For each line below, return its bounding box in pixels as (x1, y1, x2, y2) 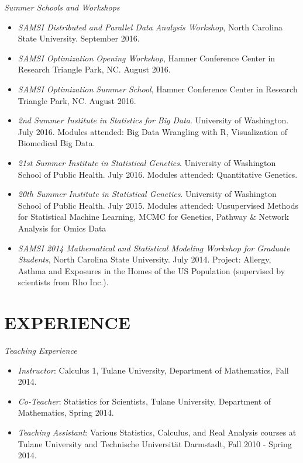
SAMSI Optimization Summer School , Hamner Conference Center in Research (18, 82, 298, 95)
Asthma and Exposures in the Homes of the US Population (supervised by (18, 264, 285, 277)
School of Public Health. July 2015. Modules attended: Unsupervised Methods (18, 199, 298, 211)
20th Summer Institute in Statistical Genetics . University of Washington (18, 188, 277, 200)
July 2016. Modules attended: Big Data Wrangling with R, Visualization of (18, 125, 288, 137)
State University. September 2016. (18, 32, 140, 44)
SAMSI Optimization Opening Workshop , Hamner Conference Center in (18, 51, 276, 64)
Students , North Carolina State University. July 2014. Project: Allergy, (18, 253, 271, 265)
